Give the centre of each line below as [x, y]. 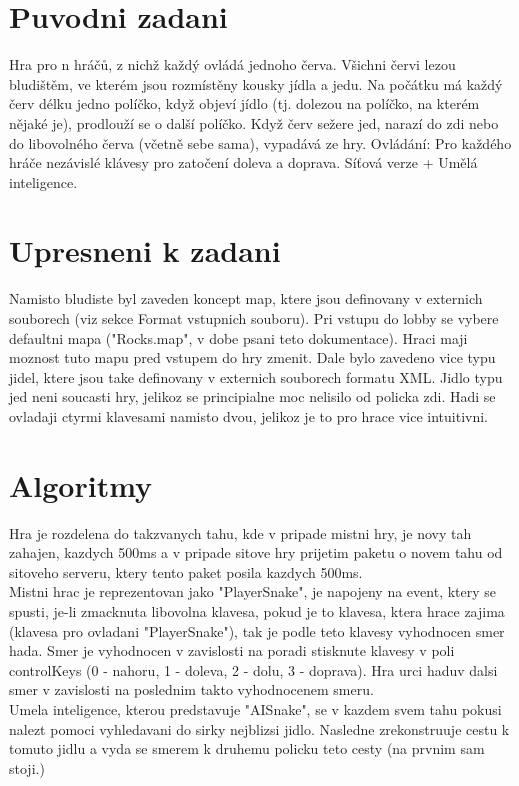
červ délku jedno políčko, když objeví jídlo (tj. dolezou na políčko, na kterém [244, 103]
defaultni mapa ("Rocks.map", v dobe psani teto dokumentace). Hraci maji [238, 337]
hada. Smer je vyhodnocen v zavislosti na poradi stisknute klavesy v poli [232, 650]
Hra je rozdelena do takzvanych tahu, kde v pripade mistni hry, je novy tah [240, 532]
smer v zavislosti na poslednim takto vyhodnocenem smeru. [191, 689]
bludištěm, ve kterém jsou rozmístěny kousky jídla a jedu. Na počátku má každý [256, 83]
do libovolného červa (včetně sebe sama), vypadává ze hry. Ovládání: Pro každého [260, 142]
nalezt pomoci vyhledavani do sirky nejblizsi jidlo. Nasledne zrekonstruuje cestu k [259, 728]
